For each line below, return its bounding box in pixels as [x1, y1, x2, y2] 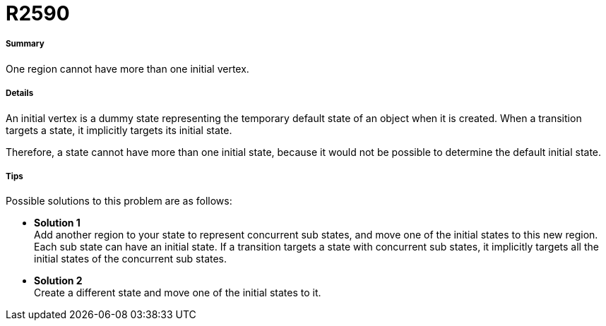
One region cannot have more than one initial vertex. [6, 62, 249, 75]
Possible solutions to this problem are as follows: [6, 195, 232, 207]
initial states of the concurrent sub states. [34, 253, 227, 265]
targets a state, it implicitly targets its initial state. [6, 123, 232, 136]
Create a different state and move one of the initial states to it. [34, 286, 321, 299]
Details [6, 88, 34, 99]
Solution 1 [34, 217, 81, 229]
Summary [6, 39, 44, 49]
